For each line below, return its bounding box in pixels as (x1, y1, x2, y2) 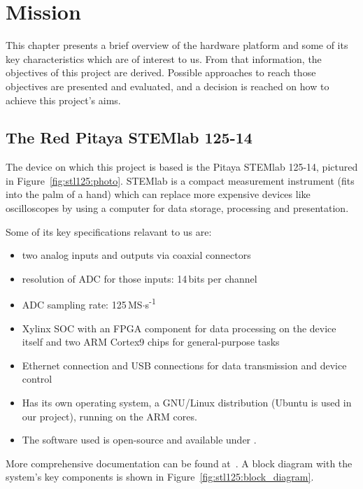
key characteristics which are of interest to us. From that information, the (6, 51, 322, 66)
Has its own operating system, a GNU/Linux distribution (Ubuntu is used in (22, 395, 352, 410)
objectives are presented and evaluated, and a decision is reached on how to (6, 78, 329, 93)
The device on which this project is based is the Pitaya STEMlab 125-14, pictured (6, 160, 358, 174)
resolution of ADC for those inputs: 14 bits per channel (22, 271, 257, 285)
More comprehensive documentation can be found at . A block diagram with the (6, 455, 353, 470)
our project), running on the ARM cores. (22, 409, 197, 423)
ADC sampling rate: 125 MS (22, 297, 143, 312)
